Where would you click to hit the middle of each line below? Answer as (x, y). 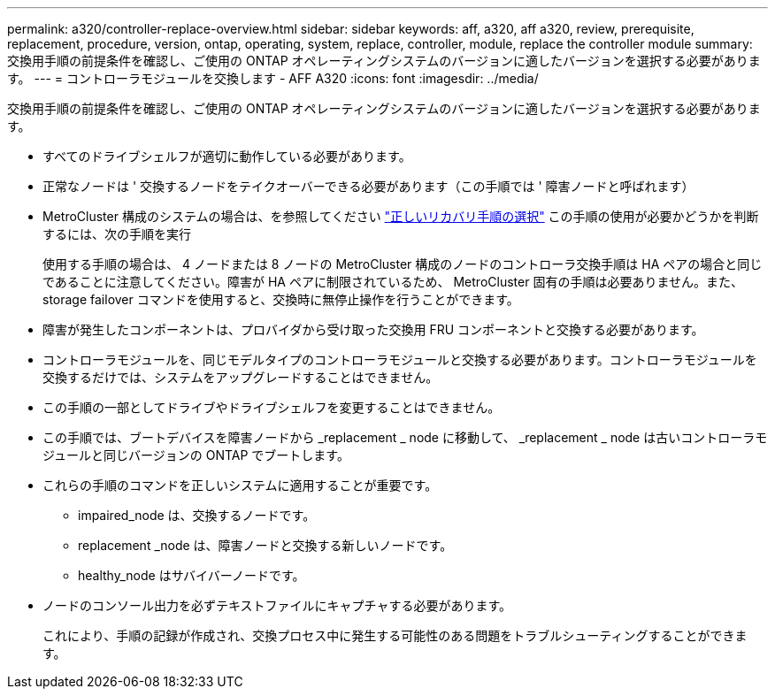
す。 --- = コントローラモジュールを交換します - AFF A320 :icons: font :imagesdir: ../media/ (273, 78)
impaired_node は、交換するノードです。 (197, 515)
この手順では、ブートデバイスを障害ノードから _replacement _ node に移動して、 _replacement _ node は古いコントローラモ (405, 437)
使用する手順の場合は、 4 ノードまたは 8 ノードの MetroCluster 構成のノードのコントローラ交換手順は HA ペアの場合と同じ (403, 264)
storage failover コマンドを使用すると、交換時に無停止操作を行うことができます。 (281, 299)
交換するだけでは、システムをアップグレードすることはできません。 (241, 377)
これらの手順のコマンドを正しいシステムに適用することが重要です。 (240, 485)
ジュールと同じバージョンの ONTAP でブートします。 (196, 455)
